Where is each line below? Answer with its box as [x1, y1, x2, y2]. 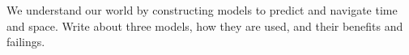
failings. [6, 33, 45, 50]
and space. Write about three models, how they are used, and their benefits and [6, 17, 403, 34]
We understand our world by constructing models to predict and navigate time [6, 2, 398, 18]
